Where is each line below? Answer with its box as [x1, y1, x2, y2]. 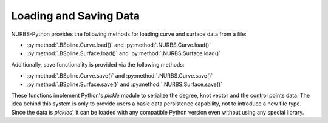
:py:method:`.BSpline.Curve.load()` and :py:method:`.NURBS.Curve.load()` [26, 41, 211, 48]
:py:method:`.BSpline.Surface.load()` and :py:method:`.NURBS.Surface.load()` [26, 50, 221, 57]
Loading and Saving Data [11, 9, 140, 22]
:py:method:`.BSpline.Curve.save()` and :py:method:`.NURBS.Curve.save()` [26, 72, 213, 79]
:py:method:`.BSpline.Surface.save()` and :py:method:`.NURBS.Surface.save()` [26, 81, 223, 88]
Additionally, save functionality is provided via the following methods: [11, 61, 185, 68]
